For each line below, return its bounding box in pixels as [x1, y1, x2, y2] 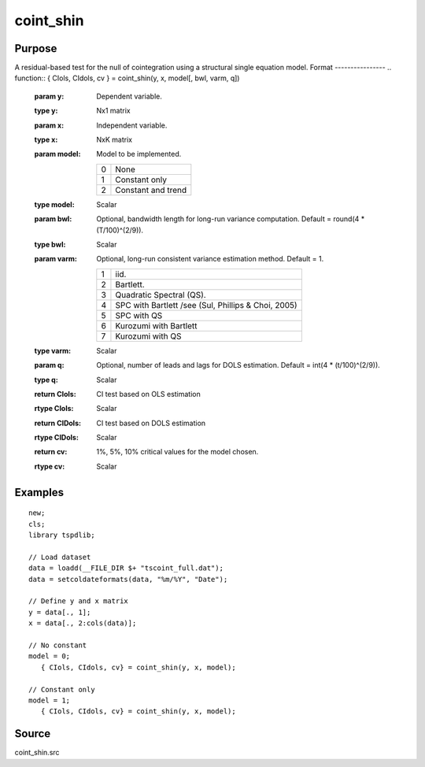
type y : [34, 106, 58, 116]
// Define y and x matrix [28, 597, 129, 606]
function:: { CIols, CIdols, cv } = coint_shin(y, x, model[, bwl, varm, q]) [14, 73, 240, 83]
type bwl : [34, 239, 66, 249]
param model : [34, 150, 81, 159]
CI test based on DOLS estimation [96, 418, 206, 428]
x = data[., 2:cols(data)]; [28, 619, 137, 628]
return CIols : [34, 389, 76, 398]
